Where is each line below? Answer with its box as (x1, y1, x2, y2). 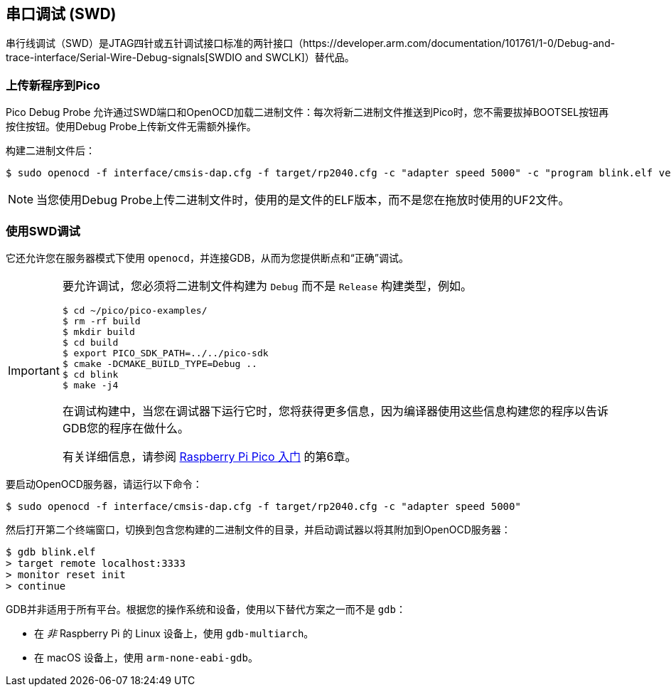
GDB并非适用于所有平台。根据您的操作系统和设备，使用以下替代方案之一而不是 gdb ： (6, 602, 406, 615)
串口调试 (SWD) (6, 5, 117, 23)
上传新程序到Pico (6, 78, 100, 92)
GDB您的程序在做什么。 (62, 420, 189, 435)
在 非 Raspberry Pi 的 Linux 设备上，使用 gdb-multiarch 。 (34, 627, 314, 639)
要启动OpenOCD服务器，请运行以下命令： (6, 477, 203, 490)
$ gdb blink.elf (6, 545, 96, 558)
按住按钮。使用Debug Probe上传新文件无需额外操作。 (6, 120, 257, 133)
